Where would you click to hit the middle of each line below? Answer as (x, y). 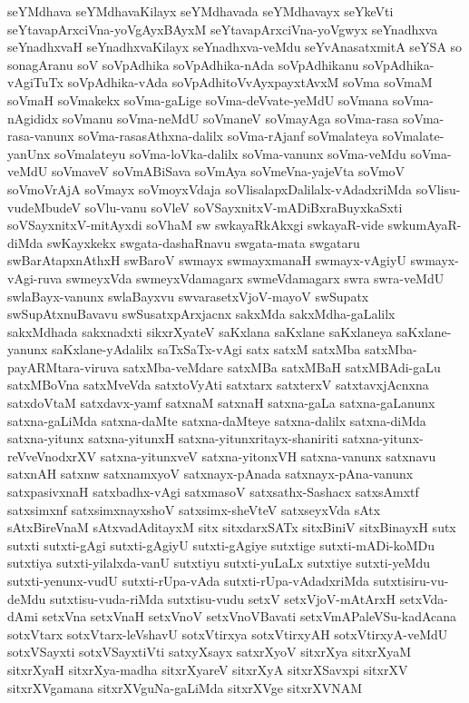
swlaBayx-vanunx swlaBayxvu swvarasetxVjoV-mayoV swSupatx (188, 296)
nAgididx (33, 118)
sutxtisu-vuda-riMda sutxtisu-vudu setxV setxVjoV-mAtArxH (223, 598)
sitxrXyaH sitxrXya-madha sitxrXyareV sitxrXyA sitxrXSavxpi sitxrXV (208, 669)
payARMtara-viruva (64, 366)
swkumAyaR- (425, 225)
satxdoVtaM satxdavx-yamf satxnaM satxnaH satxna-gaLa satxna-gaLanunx (221, 403)
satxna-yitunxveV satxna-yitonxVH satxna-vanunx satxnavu (268, 455)
